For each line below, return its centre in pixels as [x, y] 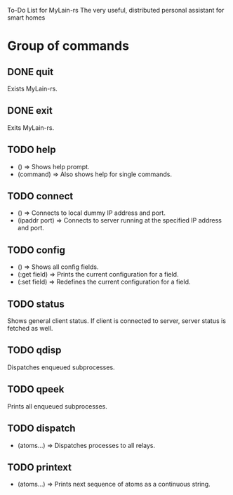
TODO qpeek [36, 389]
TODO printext [40, 467]
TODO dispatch [41, 429]
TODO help [32, 150]
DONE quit [31, 72]
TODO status [36, 304]
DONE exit [30, 111]
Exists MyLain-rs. [32, 88]
